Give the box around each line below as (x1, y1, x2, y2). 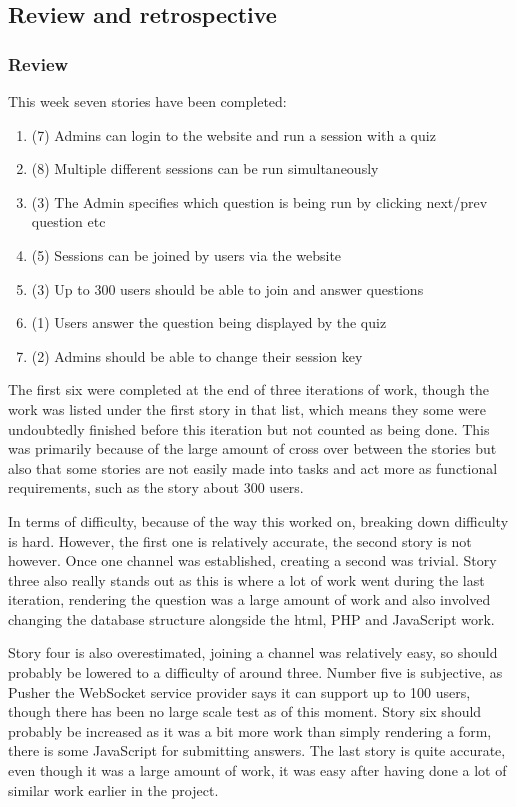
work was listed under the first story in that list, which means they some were (8, 398, 486, 419)
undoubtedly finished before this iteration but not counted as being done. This (8, 418, 490, 439)
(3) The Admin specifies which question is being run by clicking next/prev (31, 191, 488, 212)
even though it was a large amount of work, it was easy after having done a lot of (8, 760, 507, 781)
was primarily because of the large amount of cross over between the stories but (8, 438, 497, 459)
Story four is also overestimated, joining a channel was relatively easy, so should (8, 642, 498, 663)
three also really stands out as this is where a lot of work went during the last (8, 569, 485, 590)
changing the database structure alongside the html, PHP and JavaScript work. (8, 608, 495, 629)
